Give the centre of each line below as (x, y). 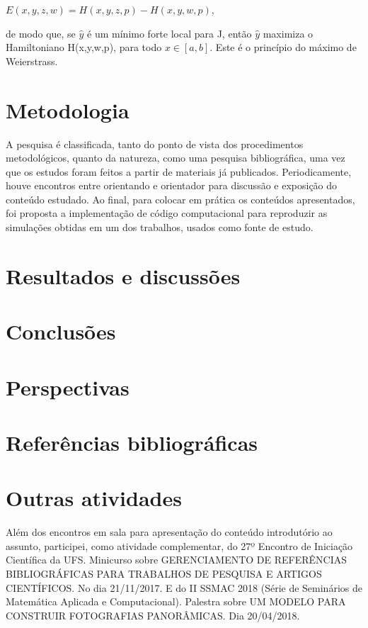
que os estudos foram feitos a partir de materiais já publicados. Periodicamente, (179, 171)
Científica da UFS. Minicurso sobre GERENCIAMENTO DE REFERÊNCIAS (177, 560)
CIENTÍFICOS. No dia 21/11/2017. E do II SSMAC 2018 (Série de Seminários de (184, 587)
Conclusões (61, 331)
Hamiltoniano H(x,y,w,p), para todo (84, 47)
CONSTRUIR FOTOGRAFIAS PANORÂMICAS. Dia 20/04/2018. (153, 615)
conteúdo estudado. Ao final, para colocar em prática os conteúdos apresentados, (180, 199)
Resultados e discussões (123, 275)
